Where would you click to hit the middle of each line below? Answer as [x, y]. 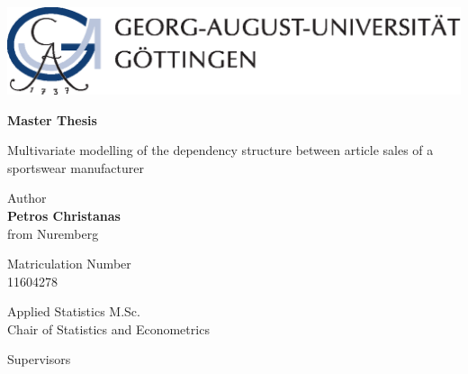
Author [27, 198]
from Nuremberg [53, 233]
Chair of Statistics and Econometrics [108, 328]
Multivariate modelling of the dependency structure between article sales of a [220, 150]
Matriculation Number [69, 264]
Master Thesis [52, 119]
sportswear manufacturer [76, 167]
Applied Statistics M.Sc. [74, 311]
